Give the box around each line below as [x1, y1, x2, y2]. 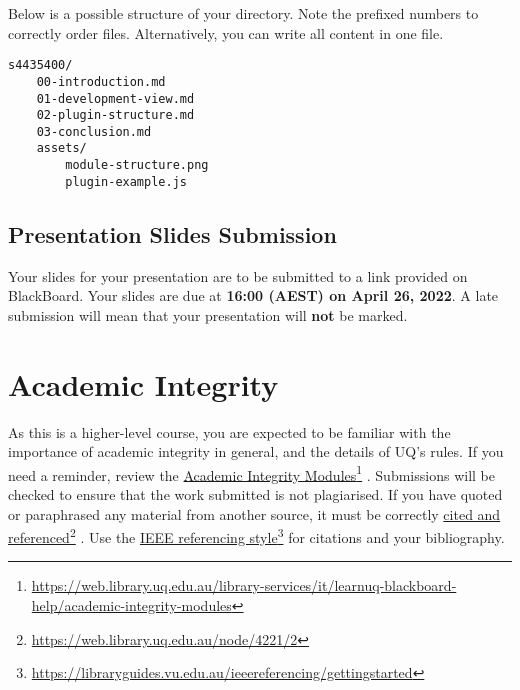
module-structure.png [65, 158, 209, 173]
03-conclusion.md [36, 124, 152, 139]
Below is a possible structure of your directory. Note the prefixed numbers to [8, 3, 479, 23]
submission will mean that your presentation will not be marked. [8, 304, 408, 325]
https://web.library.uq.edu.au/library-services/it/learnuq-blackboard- [31, 575, 457, 596]
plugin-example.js [65, 174, 187, 189]
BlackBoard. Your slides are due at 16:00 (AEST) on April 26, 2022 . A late [8, 285, 499, 306]
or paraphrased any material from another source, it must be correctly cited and [8, 503, 501, 524]
